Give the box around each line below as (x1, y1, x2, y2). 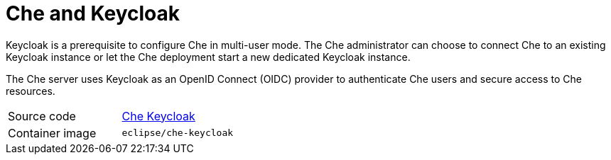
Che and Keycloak (6, 1, 180, 25)
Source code (8, 108, 76, 123)
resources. (6, 84, 55, 97)
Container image (8, 125, 97, 140)
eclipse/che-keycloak (121, 127, 234, 139)
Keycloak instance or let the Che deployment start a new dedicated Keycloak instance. (6, 50, 411, 63)
